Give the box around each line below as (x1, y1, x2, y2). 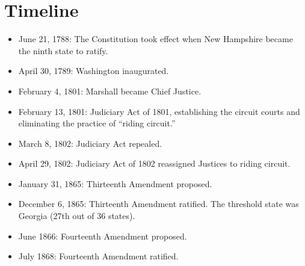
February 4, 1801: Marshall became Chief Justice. (18, 84, 202, 97)
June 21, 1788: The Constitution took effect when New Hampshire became (18, 32, 293, 45)
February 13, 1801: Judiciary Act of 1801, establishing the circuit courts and (18, 105, 300, 117)
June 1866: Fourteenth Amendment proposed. (18, 229, 187, 242)
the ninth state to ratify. (18, 44, 108, 57)
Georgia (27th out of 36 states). (18, 209, 135, 222)
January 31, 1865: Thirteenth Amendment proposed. (18, 177, 212, 190)
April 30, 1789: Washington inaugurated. (18, 64, 169, 77)
